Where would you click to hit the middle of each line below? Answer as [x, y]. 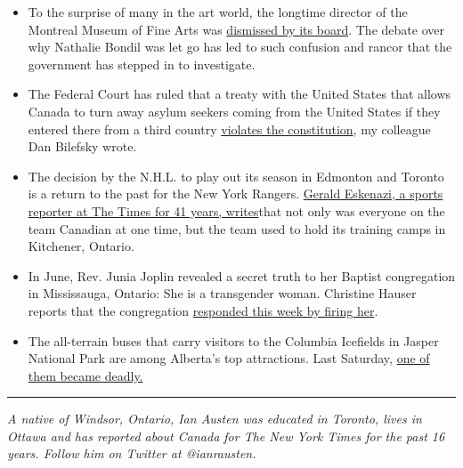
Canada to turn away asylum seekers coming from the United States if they [234, 111]
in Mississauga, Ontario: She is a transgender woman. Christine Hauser [222, 293]
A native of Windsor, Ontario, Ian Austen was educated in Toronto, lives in [215, 419]
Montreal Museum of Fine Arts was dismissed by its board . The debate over [236, 29]
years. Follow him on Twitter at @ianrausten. [132, 453]
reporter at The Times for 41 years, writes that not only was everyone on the [236, 210]
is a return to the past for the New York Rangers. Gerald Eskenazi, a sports [236, 194]
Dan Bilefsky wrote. [82, 146]
